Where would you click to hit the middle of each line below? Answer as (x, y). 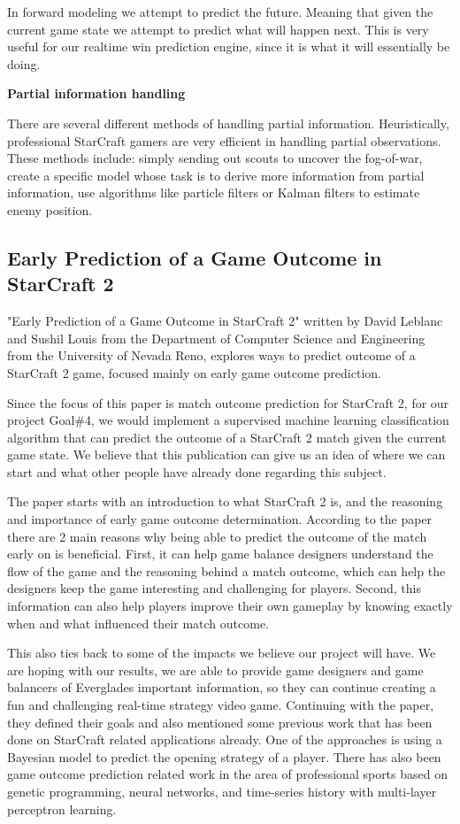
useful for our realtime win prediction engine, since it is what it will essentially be (229, 46)
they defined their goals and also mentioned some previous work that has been (220, 722)
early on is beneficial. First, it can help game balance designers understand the (220, 554)
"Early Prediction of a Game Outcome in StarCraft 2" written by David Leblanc (225, 321)
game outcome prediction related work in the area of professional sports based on (227, 774)
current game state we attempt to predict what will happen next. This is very (218, 29)
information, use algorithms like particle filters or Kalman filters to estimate (214, 193)
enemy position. (50, 209)
